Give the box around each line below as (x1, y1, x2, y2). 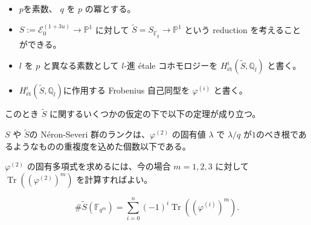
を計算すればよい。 (76, 173, 153, 185)
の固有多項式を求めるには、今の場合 (27, 160, 171, 173)
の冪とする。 (85, 2, 136, 14)
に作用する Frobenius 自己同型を (63, 84, 190, 97)
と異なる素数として (43, 59, 119, 72)
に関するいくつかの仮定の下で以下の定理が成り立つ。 (49, 107, 261, 120)
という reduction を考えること (184, 23, 301, 36)
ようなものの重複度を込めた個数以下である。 (13, 139, 191, 152)
